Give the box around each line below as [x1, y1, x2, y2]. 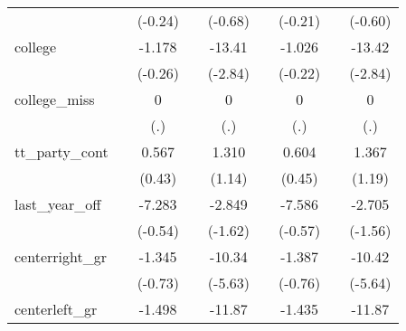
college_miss [14, 89, 95, 109]
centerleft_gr [14, 298, 98, 319]
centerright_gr [14, 246, 107, 267]
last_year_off [14, 194, 101, 214]
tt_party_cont [14, 141, 109, 162]
